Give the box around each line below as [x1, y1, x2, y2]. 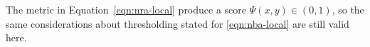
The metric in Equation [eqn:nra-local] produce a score [6, 2, 247, 16]
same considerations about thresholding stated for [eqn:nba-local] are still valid [6, 16, 349, 31]
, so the [332, 2, 364, 16]
